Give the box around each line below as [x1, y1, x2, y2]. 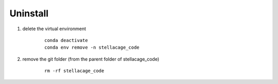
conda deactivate [44, 37, 88, 43]
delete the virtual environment [22, 26, 86, 32]
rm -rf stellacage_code [44, 68, 105, 74]
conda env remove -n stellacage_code [44, 45, 140, 51]
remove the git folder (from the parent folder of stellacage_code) [22, 56, 160, 62]
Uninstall [9, 8, 49, 19]
